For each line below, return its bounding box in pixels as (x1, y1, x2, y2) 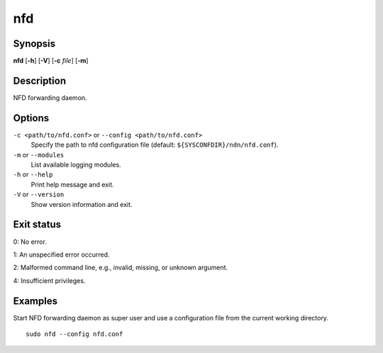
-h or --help (13, 170, 53, 179)
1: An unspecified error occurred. (13, 250, 110, 259)
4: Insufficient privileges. (13, 276, 86, 285)
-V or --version (13, 190, 65, 198)
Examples (13, 295, 58, 307)
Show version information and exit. (30, 200, 133, 208)
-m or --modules (13, 150, 65, 159)
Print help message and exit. (30, 180, 114, 189)
